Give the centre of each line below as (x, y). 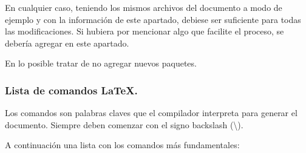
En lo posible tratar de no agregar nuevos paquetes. (101, 63)
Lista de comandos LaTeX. (71, 90)
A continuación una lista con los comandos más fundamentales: (122, 145)
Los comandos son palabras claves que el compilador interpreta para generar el (151, 113)
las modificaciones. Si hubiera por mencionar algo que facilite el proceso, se (144, 31)
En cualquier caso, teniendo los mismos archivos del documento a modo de (144, 7)
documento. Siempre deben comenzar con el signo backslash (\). (124, 124)
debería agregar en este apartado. (67, 43)
